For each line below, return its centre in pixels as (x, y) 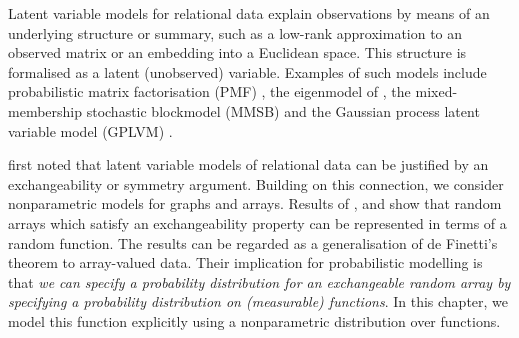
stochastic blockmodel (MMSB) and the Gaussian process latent (283, 110)
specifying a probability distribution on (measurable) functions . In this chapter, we (258, 301)
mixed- (436, 91)
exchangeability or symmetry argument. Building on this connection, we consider (256, 183)
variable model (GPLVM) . (90, 130)
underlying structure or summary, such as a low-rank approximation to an (235, 32)
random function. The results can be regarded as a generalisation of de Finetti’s (253, 242)
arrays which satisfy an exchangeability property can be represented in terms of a (257, 222)
